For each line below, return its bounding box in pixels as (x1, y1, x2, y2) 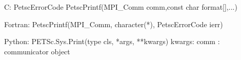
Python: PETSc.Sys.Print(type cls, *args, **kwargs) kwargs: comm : (4, 36, 220, 47)
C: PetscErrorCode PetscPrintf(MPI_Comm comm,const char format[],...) (4, 2, 237, 12)
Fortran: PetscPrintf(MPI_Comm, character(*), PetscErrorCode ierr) (4, 18, 223, 29)
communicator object (4, 46, 70, 56)
